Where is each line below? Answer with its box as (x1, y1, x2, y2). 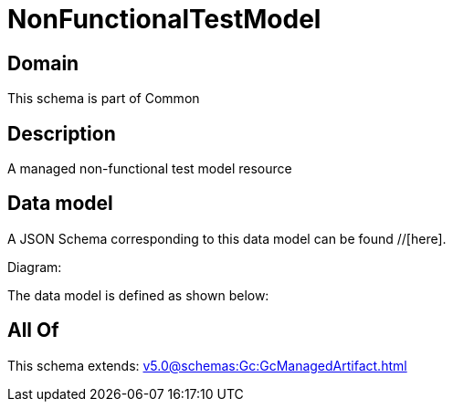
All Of (7, 319, 59, 342)
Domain (7, 51, 79, 75)
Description (7, 121, 116, 145)
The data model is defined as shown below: (7, 287, 269, 303)
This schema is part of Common (7, 90, 200, 107)
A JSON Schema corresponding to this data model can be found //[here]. (7, 230, 447, 246)
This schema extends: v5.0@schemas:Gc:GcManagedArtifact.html (7, 357, 407, 373)
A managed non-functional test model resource (7, 161, 292, 177)
